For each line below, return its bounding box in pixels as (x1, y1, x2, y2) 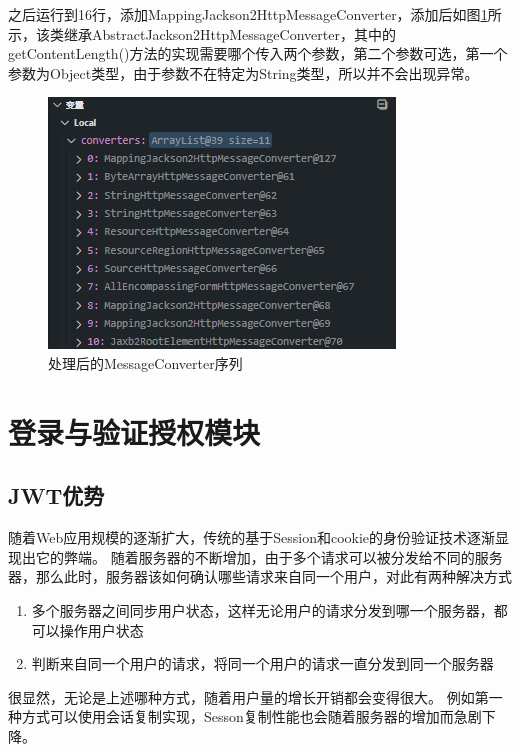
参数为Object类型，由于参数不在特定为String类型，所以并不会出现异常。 (8, 62, 479, 83)
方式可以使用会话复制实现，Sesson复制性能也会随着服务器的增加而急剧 (21, 706, 482, 727)
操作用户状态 (59, 619, 144, 640)
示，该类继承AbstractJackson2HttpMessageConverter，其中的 (8, 23, 396, 44)
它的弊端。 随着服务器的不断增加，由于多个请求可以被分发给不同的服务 (35, 546, 503, 567)
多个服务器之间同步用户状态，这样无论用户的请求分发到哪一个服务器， (31, 599, 494, 620)
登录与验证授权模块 (8, 411, 261, 452)
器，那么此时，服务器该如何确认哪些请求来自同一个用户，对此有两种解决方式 (8, 566, 512, 587)
